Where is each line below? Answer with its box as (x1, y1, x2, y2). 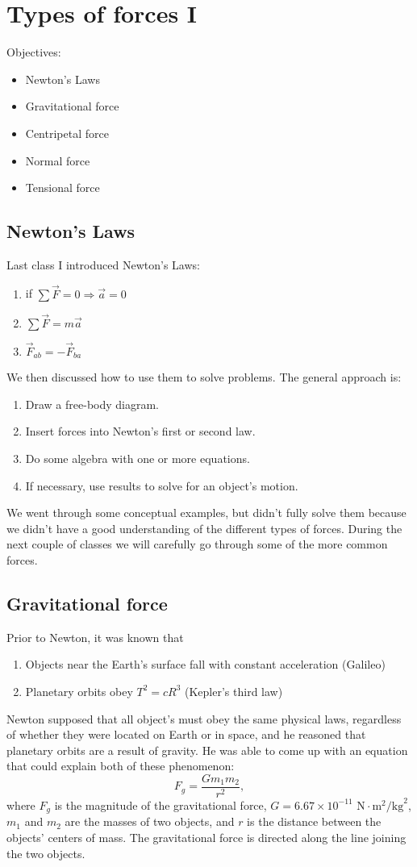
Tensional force (25, 179, 100, 196)
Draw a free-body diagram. (25, 395, 160, 412)
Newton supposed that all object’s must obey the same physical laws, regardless (6, 710, 402, 727)
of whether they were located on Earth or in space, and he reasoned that (6, 726, 366, 743)
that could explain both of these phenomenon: (6, 757, 235, 774)
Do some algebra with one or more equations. (25, 449, 250, 466)
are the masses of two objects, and (65, 813, 235, 830)
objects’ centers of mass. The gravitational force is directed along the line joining (6, 829, 407, 845)
